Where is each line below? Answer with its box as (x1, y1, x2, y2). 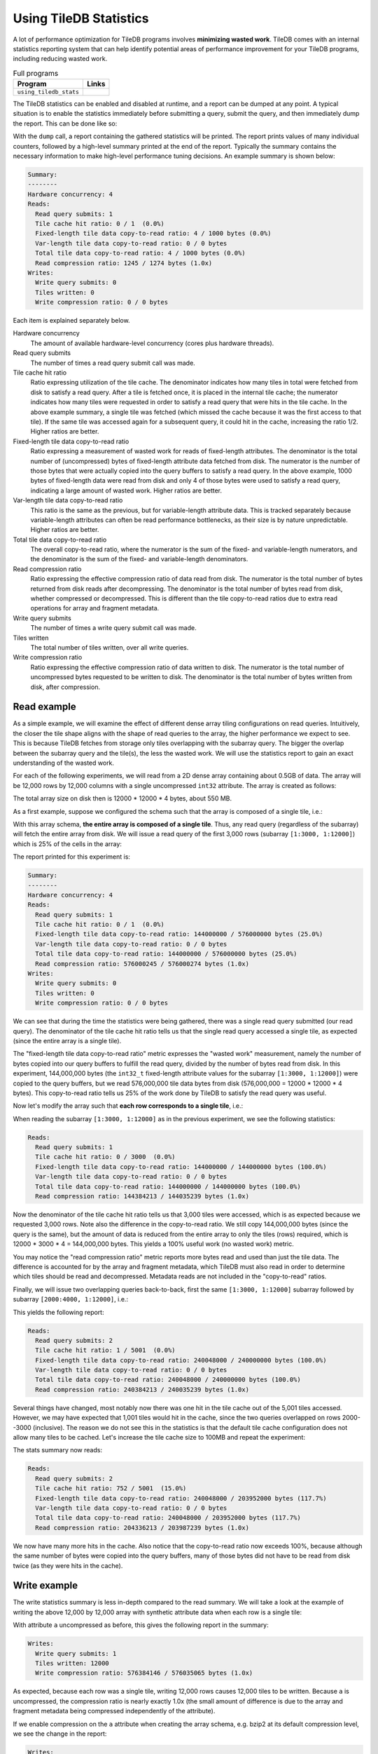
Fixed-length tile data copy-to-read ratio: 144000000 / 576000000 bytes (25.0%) (35, 930, 323, 938)
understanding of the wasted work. (13, 758, 115, 768)
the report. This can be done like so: (13, 119, 118, 128)
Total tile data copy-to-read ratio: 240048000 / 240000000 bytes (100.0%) (35, 1376, 301, 1384)
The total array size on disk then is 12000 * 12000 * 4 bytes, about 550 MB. (13, 794, 232, 803)
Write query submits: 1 (35, 1649, 117, 1657)
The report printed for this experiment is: (13, 852, 131, 861)
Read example (13, 701, 76, 713)
